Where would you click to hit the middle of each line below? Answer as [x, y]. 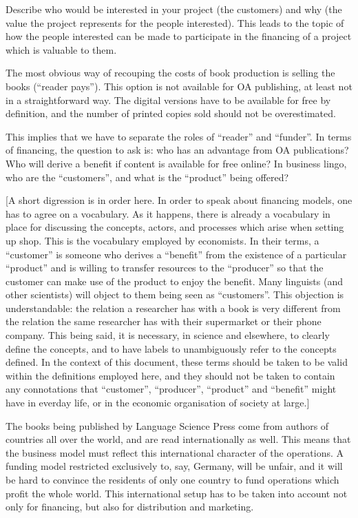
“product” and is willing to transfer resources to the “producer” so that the [165, 268]
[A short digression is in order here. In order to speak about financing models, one [179, 200]
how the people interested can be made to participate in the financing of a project [179, 36]
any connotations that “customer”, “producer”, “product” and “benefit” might [171, 389]
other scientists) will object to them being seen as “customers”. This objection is [175, 294]
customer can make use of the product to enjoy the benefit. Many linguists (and [174, 281]
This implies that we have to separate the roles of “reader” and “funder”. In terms [179, 136]
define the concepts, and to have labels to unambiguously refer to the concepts [171, 348]
